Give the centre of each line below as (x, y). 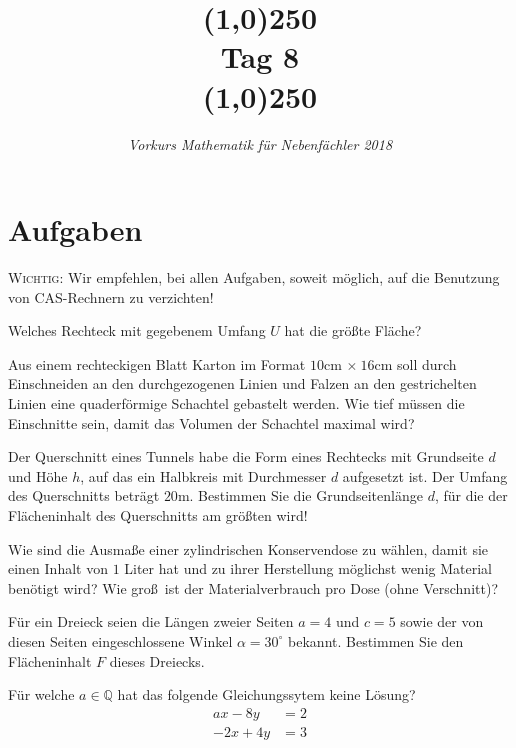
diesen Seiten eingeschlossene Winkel (120, 640)
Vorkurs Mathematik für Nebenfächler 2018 (260, 143)
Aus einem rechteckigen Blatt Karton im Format (157, 363)
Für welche (41, 694)
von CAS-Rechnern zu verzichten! (111, 296)
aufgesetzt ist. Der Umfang (425, 475)
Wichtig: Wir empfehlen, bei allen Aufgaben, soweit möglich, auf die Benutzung (254, 277)
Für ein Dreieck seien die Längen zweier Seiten (151, 621)
